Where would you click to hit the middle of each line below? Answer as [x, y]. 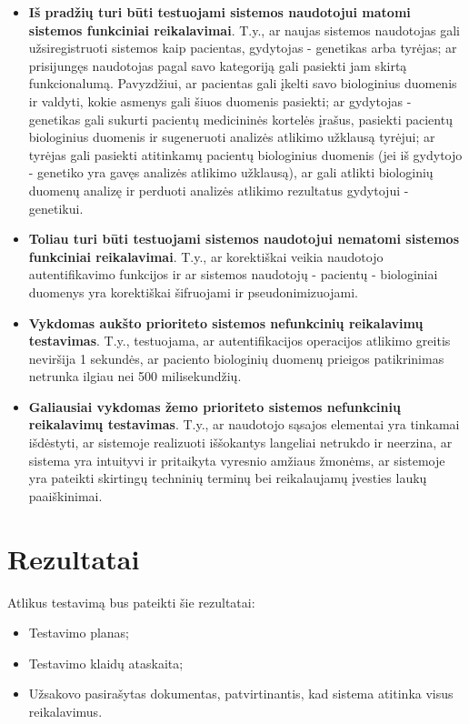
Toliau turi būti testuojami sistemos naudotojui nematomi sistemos [244, 239]
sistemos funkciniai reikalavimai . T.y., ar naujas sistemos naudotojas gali [244, 30]
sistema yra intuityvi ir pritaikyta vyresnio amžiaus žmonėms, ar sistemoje [237, 460]
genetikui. [56, 208]
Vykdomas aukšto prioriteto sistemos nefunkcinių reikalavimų [226, 322]
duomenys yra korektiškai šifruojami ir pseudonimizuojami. [193, 292]
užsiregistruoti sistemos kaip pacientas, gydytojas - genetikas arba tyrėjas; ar [243, 48]
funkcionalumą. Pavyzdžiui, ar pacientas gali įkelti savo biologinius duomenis [243, 83]
